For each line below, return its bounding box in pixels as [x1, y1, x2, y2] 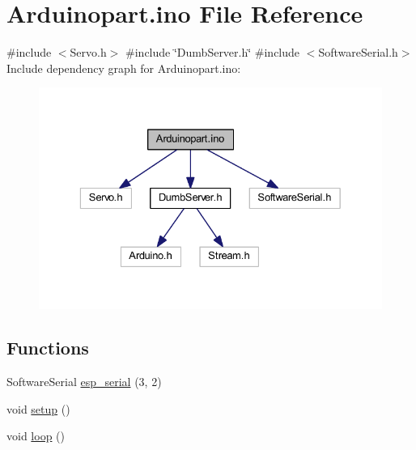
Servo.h [70, 44, 107, 61]
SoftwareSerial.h [318, 44, 398, 61]
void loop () [6, 427, 65, 444]
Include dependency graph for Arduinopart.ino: [6, 59, 241, 76]
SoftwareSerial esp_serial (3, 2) [6, 373, 162, 390]
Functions [6, 335, 89, 360]
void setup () [6, 400, 70, 417]
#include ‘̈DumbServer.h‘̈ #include [125, 44, 300, 61]
